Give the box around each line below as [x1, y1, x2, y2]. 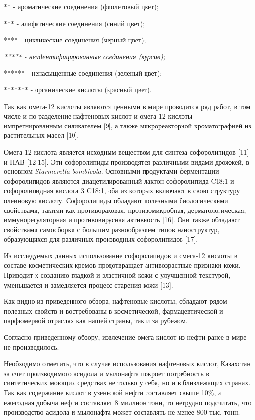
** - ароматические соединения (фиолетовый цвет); [4, 1, 159, 11]
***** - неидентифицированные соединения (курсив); [4, 51, 166, 61]
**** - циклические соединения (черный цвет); [4, 35, 146, 45]
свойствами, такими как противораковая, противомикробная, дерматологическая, [4, 205, 246, 215]
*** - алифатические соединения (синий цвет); [4, 18, 145, 28]
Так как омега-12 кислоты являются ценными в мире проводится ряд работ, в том [4, 101, 251, 111]
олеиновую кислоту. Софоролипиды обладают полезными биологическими [4, 195, 228, 205]
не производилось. [4, 341, 59, 352]
